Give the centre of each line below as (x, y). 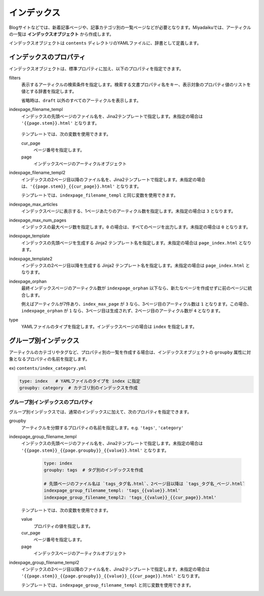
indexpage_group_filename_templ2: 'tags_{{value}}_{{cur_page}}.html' (130, 497)
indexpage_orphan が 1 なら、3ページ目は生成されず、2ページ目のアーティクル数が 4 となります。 (122, 311)
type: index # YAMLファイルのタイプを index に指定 (80, 381)
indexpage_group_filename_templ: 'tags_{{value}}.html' (112, 491)
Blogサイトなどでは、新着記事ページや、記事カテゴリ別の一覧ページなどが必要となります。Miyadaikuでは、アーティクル (130, 27)
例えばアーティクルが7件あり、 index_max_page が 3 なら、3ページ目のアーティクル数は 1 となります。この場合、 (136, 304)
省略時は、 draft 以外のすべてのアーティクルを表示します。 (81, 100)
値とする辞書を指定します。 (49, 91)
